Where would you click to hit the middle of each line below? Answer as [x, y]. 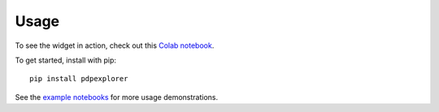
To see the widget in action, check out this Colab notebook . [115, 45]
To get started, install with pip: [66, 60]
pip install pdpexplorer [79, 79]
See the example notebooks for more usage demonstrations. [117, 97]
